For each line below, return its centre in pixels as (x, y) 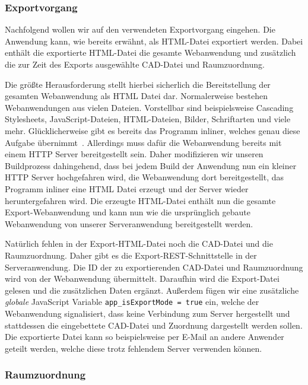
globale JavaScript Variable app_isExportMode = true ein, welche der (132, 302)
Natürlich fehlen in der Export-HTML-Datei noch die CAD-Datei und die (139, 244)
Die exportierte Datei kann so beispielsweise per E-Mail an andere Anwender (145, 337)
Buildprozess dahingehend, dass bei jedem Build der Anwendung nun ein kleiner (151, 165)
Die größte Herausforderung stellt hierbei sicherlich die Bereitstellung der (138, 84)
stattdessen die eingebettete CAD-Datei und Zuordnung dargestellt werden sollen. (154, 325)
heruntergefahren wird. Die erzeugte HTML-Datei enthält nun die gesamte (140, 200)
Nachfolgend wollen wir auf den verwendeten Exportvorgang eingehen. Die (140, 29)
